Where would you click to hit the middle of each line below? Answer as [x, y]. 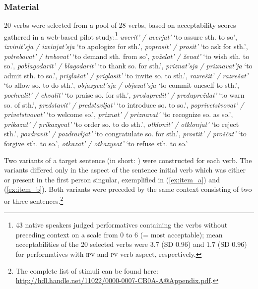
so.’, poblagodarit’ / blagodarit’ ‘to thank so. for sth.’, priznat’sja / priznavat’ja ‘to [128, 66]
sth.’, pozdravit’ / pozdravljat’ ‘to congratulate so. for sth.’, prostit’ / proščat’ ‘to [125, 134]
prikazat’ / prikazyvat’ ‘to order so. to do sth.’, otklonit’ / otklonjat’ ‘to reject [122, 124]
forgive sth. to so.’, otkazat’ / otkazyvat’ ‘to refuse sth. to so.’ [96, 143]
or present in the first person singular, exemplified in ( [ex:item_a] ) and [112, 179]
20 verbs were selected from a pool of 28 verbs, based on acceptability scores [120, 25]
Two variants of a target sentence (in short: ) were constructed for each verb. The [128, 160]
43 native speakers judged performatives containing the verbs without [122, 225]
